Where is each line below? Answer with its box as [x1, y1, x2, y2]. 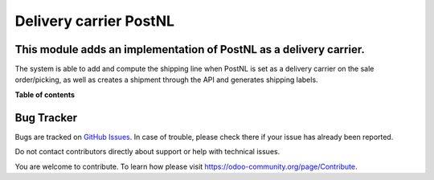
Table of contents [14, 89, 76, 100]
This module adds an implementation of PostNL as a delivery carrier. [14, 43, 365, 56]
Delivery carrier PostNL [14, 12, 175, 30]
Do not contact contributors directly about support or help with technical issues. [14, 147, 280, 157]
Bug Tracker [14, 111, 78, 125]
